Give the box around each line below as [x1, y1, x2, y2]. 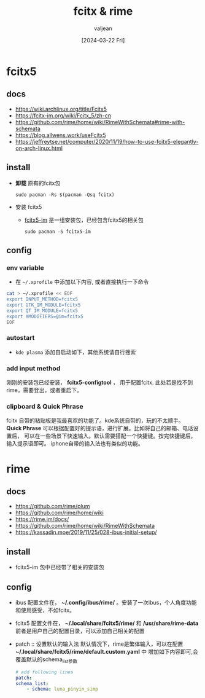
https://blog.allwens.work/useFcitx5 [15, 131, 106, 139]
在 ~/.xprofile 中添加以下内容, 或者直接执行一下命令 [15, 278, 149, 286]
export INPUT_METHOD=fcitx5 [6, 296, 79, 302]
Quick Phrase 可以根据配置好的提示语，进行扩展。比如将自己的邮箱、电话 [6, 425, 193, 432]
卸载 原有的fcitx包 [15, 179, 61, 187]
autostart [6, 334, 35, 342]
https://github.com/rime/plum [15, 503, 90, 510]
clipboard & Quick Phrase [6, 402, 84, 411]
